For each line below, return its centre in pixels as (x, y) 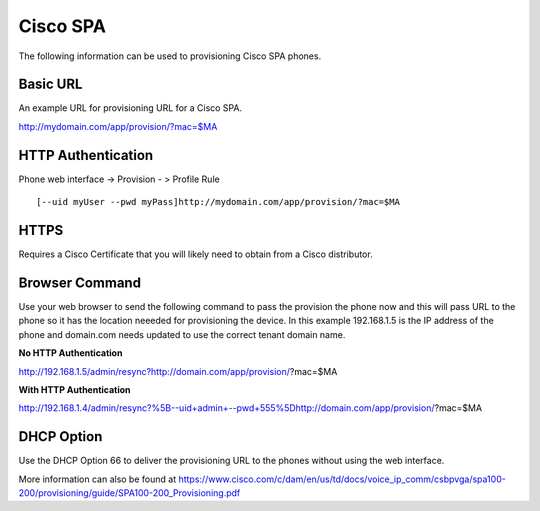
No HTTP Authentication (70, 353)
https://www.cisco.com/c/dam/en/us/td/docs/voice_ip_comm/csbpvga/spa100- (342, 479)
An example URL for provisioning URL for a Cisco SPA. (130, 108)
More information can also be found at (97, 479)
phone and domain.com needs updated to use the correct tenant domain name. (182, 334)
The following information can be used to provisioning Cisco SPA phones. (170, 56)
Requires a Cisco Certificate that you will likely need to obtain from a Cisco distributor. (196, 254)
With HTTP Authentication (74, 389)
